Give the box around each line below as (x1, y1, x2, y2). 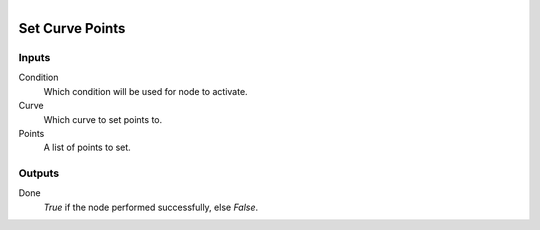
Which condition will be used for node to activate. (43, 85, 249, 97)
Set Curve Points (18, 20, 126, 37)
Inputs (18, 50, 51, 64)
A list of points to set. (43, 141, 132, 154)
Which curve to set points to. (43, 113, 163, 125)
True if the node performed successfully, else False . (43, 201, 259, 213)
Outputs (18, 166, 60, 180)
